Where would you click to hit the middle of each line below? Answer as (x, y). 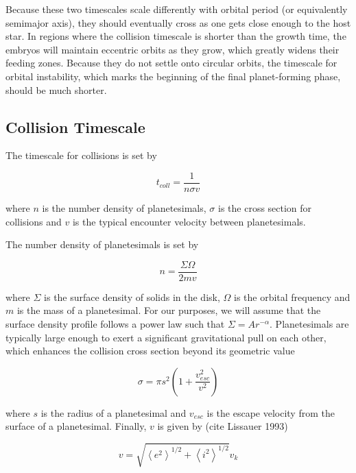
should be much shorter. (56, 89)
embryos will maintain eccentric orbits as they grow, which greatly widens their (173, 49)
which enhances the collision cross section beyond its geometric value (150, 351)
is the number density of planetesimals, (124, 208)
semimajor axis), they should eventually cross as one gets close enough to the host (178, 22)
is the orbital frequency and (292, 296)
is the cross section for (265, 208)
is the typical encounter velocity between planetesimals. (189, 221)
